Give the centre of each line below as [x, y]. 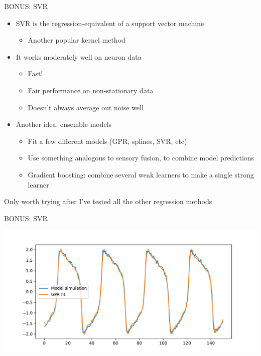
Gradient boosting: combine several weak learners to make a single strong [141, 174]
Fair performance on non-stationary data [91, 90]
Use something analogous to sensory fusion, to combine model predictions [141, 158]
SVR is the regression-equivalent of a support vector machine [110, 23]
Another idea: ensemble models [64, 124]
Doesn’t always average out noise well [86, 107]
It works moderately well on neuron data [79, 56]
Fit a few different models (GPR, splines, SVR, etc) [107, 141]
